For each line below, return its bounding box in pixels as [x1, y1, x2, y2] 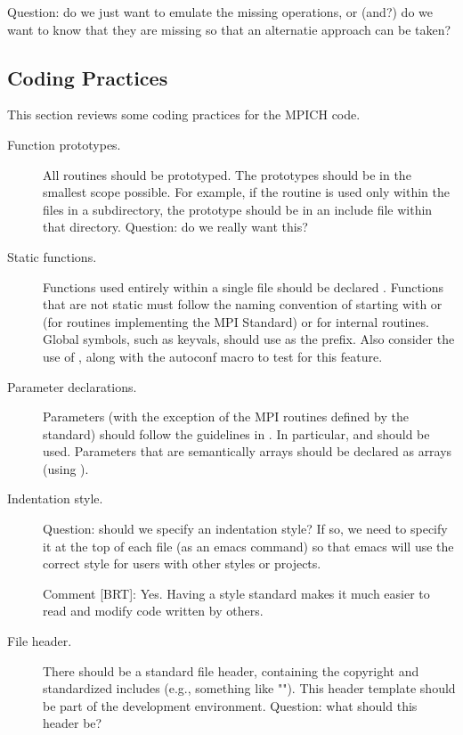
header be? [43, 714, 102, 732]
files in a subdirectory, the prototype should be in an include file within [43, 200, 433, 218]
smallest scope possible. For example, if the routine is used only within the [43, 183, 450, 201]
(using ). [43, 459, 89, 478]
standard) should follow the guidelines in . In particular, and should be [43, 424, 430, 443]
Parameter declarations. [7, 377, 137, 396]
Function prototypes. [7, 135, 121, 153]
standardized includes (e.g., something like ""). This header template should [43, 679, 456, 698]
